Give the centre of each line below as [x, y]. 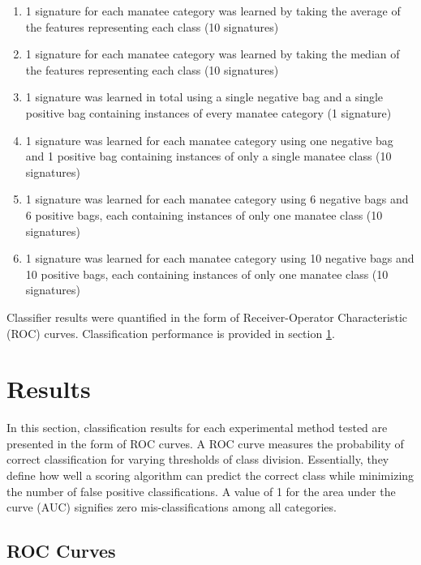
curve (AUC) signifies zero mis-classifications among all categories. [172, 507]
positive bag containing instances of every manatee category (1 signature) [208, 112]
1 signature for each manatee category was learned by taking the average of [213, 11]
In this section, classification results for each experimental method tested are [197, 428]
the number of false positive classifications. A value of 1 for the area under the [201, 491]
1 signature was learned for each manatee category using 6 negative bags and [217, 199]
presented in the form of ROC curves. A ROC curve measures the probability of [205, 443]
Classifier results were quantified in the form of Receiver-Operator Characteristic [207, 317]
